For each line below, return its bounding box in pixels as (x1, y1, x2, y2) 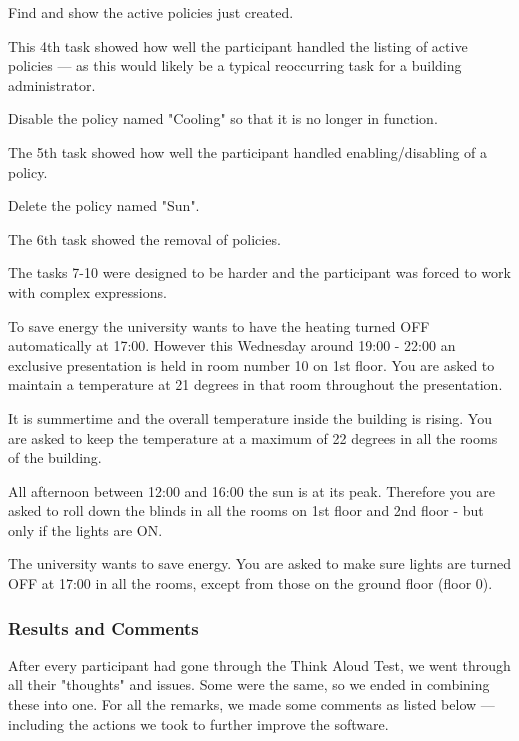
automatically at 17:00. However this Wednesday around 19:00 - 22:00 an (8, 335, 456, 356)
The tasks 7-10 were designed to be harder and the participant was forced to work (8, 262, 511, 283)
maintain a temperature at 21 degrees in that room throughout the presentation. (8, 374, 503, 395)
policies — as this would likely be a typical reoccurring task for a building (8, 55, 462, 76)
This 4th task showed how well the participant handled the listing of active (8, 35, 468, 56)
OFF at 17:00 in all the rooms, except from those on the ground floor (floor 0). (8, 573, 493, 594)
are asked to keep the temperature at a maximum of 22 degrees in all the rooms (8, 427, 498, 448)
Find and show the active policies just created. (8, 2, 294, 22)
